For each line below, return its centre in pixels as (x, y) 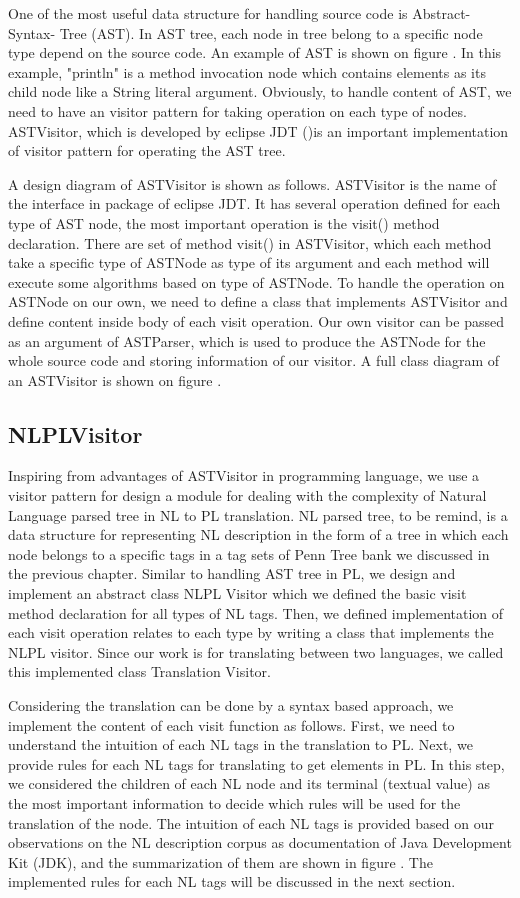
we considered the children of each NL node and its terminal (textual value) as (249, 783)
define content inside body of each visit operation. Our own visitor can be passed (256, 320)
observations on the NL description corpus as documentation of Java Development (260, 842)
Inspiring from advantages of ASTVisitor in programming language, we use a (244, 475)
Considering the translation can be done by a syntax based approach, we (231, 705)
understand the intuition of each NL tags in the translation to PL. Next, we (240, 744)
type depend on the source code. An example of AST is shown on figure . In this (255, 52)
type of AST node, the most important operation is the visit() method (224, 222)
